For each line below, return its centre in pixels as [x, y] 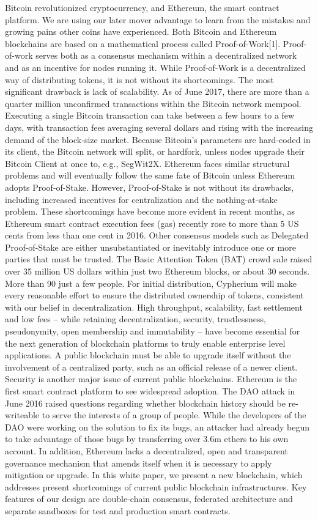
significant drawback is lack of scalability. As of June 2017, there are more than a [157, 91]
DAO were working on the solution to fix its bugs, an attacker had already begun [157, 427]
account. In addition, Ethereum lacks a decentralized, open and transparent [146, 450]
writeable [22, 415]
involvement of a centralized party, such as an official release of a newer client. [151, 367]
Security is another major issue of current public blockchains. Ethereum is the [151, 379]
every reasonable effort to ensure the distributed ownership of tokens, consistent [154, 295]
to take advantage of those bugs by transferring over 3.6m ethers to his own [147, 439]
